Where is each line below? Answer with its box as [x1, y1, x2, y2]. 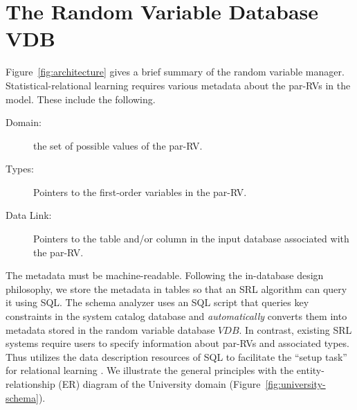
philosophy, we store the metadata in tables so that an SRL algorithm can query [6, 281, 347, 296]
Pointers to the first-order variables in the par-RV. [33, 184, 247, 199]
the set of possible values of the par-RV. [33, 138, 203, 152]
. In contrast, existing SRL [239, 322, 352, 337]
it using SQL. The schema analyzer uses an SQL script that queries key [6, 295, 309, 310]
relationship [6, 377, 55, 391]
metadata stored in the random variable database [6, 322, 215, 337]
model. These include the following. [6, 91, 156, 106]
